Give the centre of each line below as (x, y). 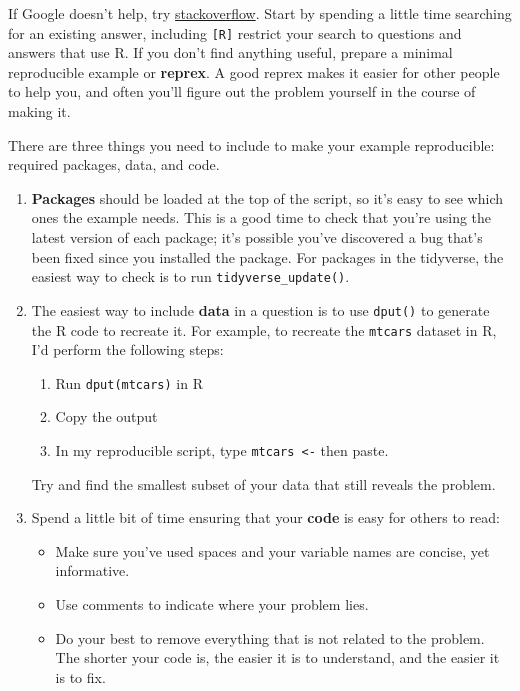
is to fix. (80, 676)
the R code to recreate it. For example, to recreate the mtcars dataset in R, (264, 329)
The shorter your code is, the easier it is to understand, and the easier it (277, 657)
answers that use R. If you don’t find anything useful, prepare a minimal (230, 52)
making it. (39, 111)
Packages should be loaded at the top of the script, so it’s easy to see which (267, 197)
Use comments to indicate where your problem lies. (212, 604)
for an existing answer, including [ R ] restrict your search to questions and (235, 32)
